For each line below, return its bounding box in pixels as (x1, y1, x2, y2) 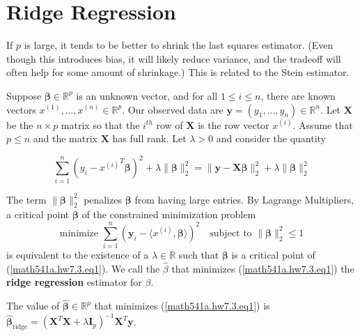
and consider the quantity (216, 131, 327, 146)
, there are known (260, 88, 336, 102)
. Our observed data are (122, 102, 224, 116)
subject (210, 228, 240, 238)
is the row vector (198, 117, 269, 132)
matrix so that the (61, 117, 140, 132)
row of (156, 117, 183, 132)
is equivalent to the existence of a (6, 247, 149, 262)
